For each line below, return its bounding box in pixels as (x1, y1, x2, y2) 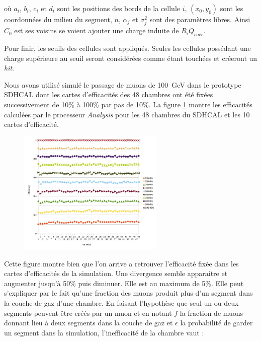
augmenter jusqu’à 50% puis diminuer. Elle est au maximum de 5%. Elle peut (4, 278, 244, 288)
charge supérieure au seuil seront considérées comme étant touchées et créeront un (4, 52, 257, 63)
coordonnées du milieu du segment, (4, 14, 112, 24)
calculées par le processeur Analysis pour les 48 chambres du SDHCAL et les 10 (4, 109, 250, 119)
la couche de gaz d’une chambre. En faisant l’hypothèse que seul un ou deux (4, 298, 239, 308)
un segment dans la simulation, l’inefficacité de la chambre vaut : (4, 327, 204, 337)
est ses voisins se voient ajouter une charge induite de (14, 25, 179, 36)
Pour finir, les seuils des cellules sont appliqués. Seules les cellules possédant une (4, 42, 251, 53)
